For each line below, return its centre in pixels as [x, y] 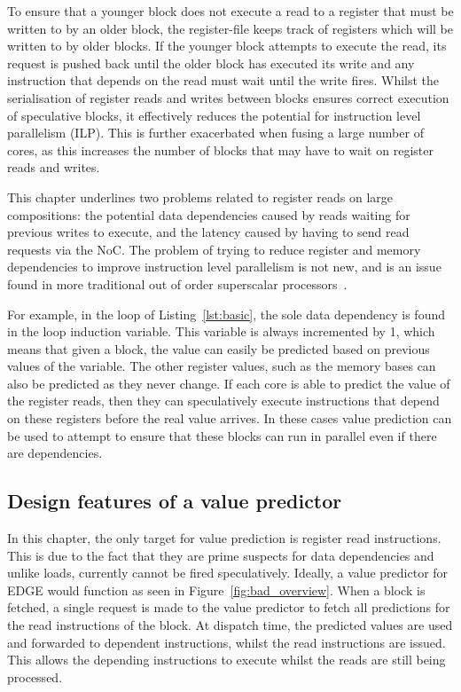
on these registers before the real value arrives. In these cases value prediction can [230, 418]
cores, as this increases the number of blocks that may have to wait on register [220, 149]
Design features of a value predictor [175, 501]
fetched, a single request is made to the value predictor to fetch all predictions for [229, 607]
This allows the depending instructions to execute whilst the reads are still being [227, 660]
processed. [35, 676]
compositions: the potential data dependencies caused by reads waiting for [209, 214]
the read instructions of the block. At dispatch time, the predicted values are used [230, 625]
